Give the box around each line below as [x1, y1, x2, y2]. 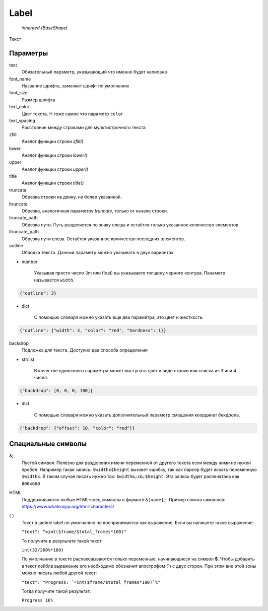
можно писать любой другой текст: [21, 570, 97, 576]
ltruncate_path [9, 229, 39, 235]
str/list [21, 356, 35, 362]
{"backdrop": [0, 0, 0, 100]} [19, 388, 93, 394]
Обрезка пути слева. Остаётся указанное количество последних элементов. [21, 236, 186, 242]
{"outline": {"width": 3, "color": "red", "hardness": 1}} [19, 328, 166, 333]
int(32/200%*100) [21, 547, 64, 553]
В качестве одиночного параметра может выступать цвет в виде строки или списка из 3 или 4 [34, 368, 237, 374]
